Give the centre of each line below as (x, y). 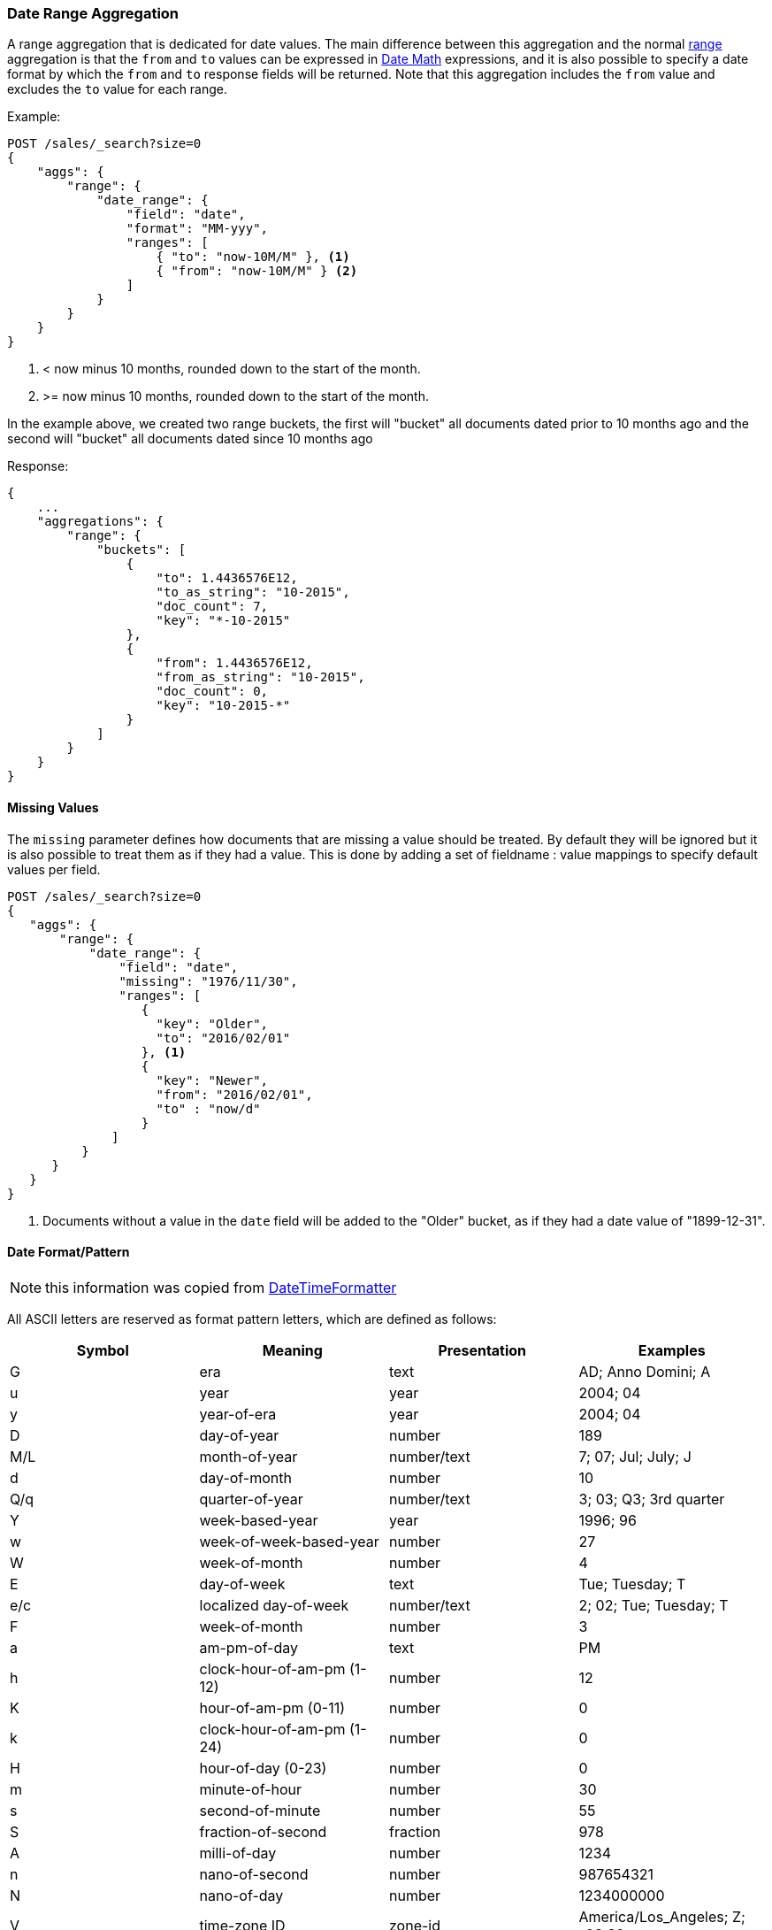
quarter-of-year (251, 1499)
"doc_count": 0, (212, 692)
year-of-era (238, 1414)
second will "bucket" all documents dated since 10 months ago (190, 439)
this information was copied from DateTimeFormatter (221, 1287)
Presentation (482, 1350)
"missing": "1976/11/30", (208, 981)
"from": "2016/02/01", (234, 1094)
